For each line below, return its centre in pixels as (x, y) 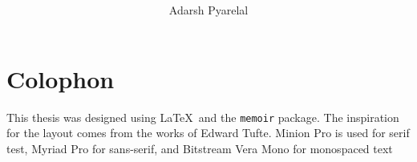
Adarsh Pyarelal (208, 10)
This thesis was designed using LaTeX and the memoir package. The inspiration (203, 117)
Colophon (61, 78)
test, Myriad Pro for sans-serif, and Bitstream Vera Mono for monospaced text (200, 148)
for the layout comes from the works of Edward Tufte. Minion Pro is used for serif (208, 133)
